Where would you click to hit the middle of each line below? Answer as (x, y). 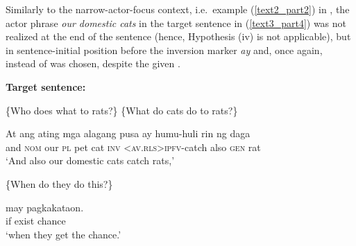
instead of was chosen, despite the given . (93, 63)
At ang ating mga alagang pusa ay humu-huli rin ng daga (128, 133)
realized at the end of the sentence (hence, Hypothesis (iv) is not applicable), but (178, 36)
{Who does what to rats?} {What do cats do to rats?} (122, 110)
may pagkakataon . (45, 207)
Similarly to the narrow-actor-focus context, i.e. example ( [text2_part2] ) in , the (178, 9)
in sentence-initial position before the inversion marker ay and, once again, (164, 50)
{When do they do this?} (59, 183)
